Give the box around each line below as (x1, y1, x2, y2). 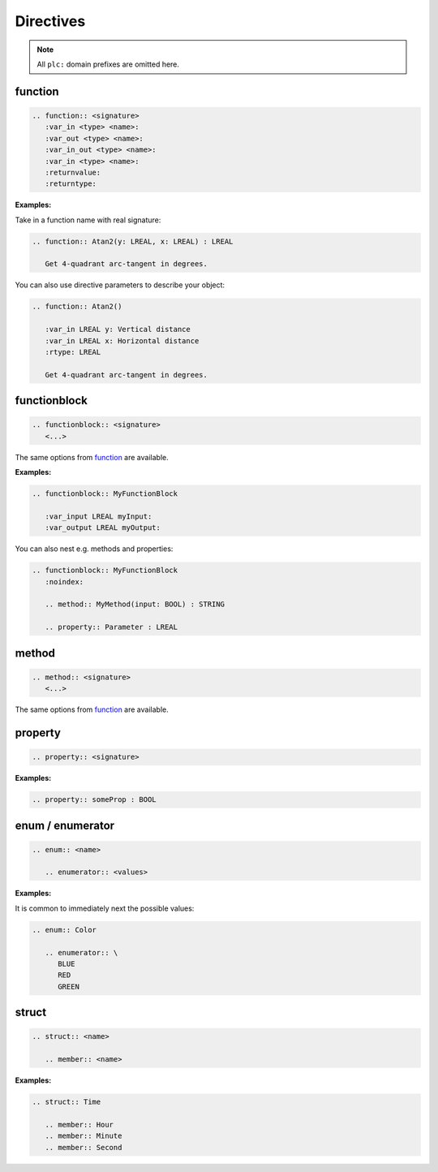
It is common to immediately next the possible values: (15, 903, 195, 913)
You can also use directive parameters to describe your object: (15, 280, 225, 290)
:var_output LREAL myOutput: (45, 524, 161, 532)
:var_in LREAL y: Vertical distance (45, 325, 191, 334)
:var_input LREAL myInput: (45, 511, 152, 521)
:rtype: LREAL (45, 347, 101, 356)
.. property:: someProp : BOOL (32, 795, 157, 804)
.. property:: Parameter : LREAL (45, 623, 178, 632)
